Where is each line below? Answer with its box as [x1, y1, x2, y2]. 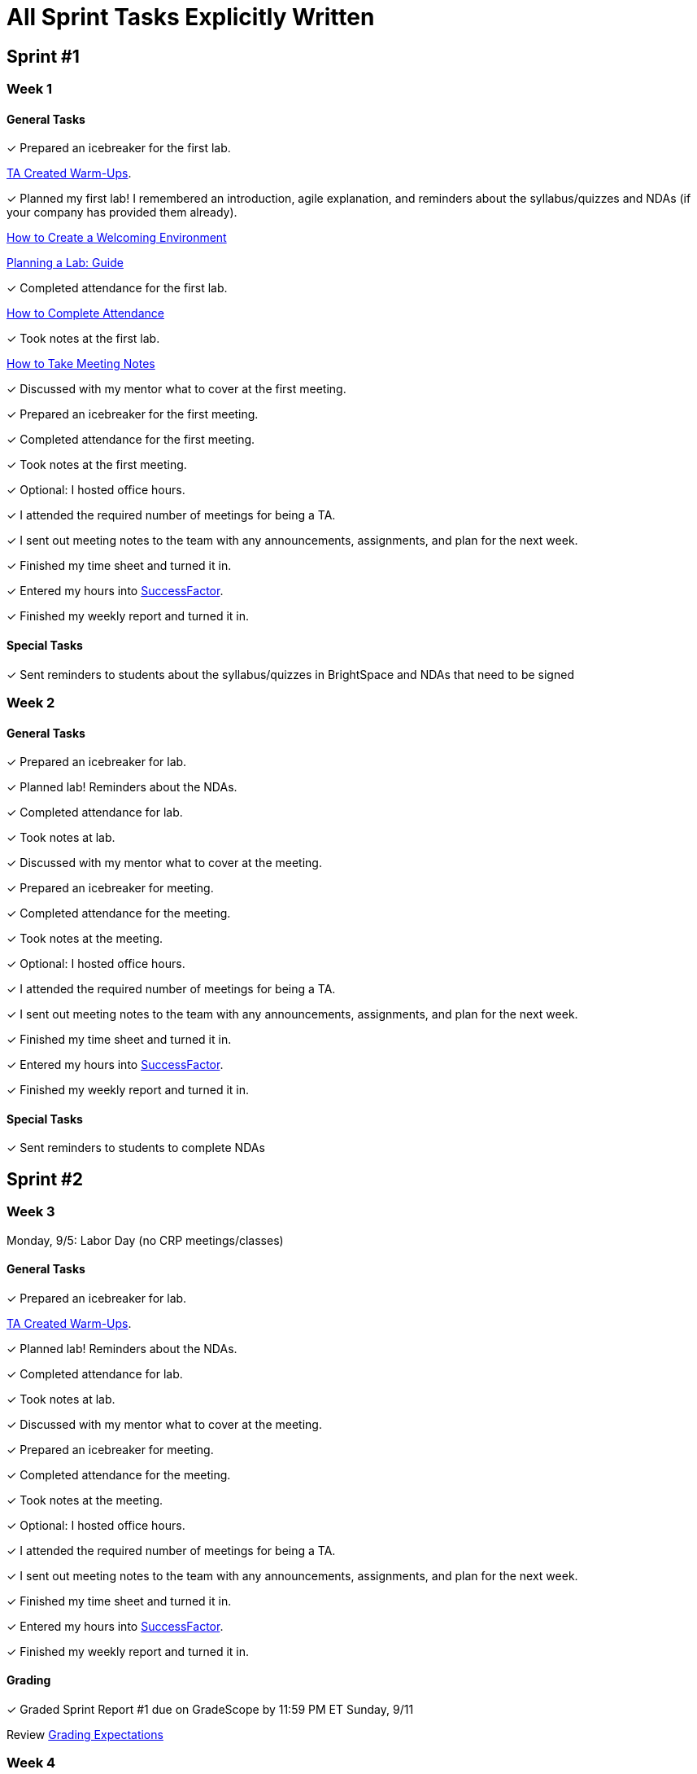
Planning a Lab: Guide [7, 256, 124, 270]
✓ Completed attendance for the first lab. [7, 281, 228, 296]
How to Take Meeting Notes [7, 357, 155, 371]
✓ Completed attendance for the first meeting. [7, 432, 255, 447]
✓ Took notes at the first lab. [7, 331, 160, 346]
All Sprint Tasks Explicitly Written [7, 3, 375, 31]
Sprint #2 [7, 1168, 83, 1189]
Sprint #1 [7, 46, 80, 67]
